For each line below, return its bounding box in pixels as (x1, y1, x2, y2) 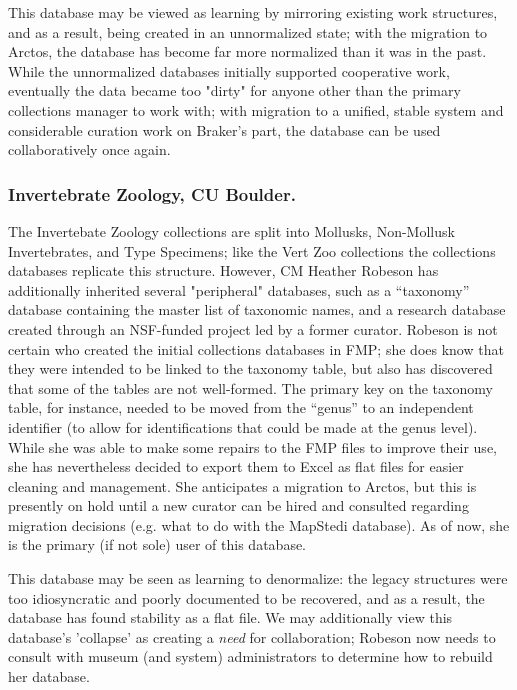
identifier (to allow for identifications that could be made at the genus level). (8, 416, 478, 437)
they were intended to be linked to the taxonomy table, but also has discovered (8, 358, 493, 379)
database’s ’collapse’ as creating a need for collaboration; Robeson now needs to (8, 626, 496, 647)
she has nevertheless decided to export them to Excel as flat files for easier (8, 456, 464, 477)
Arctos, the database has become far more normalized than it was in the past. (8, 41, 487, 62)
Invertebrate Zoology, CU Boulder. (8, 181, 296, 206)
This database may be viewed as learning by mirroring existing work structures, (8, 2, 498, 22)
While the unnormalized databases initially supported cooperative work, (8, 60, 450, 81)
